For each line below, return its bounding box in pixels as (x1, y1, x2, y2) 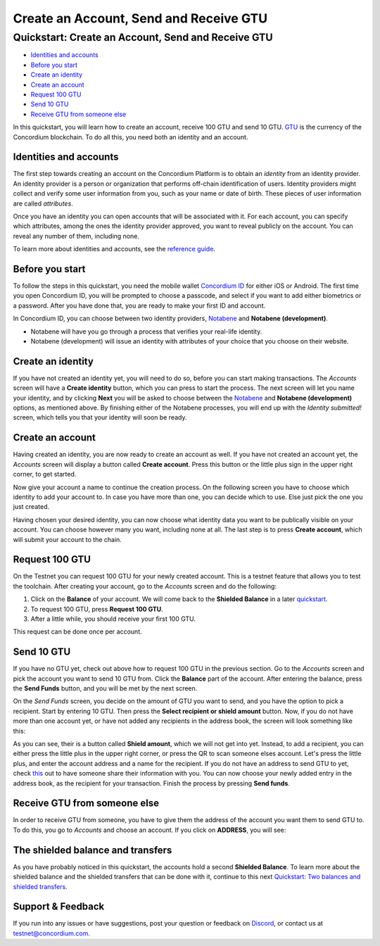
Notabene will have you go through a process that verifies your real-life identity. (30, 327, 262, 336)
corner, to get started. (13, 470, 77, 479)
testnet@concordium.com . (13, 929, 91, 938)
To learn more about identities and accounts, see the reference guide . (13, 245, 216, 253)
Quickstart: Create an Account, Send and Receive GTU (13, 31, 274, 44)
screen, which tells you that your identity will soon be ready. (13, 413, 187, 422)
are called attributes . (13, 199, 73, 208)
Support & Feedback (13, 901, 105, 913)
